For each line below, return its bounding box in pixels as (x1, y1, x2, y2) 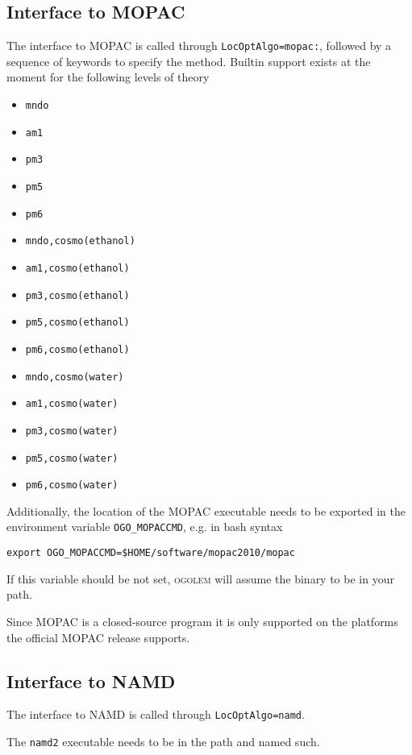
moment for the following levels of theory (6, 68, 210, 85)
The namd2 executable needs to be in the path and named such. (6, 733, 320, 750)
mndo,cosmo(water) (25, 371, 124, 383)
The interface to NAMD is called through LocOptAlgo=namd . (6, 706, 305, 723)
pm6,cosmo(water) (25, 479, 119, 492)
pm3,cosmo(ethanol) (25, 289, 130, 301)
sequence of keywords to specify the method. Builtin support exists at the (6, 52, 371, 69)
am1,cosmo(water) (25, 398, 119, 410)
